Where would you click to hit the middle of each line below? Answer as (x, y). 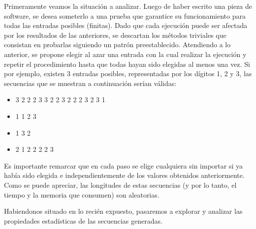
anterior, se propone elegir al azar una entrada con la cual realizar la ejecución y (125, 54)
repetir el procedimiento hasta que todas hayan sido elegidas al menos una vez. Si (127, 64)
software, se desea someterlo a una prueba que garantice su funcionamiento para (125, 15)
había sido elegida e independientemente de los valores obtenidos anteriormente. (124, 175)
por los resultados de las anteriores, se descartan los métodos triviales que (115, 35)
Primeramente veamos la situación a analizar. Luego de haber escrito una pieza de (128, 6)
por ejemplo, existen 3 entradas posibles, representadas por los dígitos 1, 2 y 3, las (128, 73)
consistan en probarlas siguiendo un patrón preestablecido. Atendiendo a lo (117, 44)
